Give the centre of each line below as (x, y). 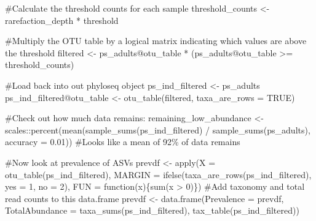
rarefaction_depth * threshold (62, 20)
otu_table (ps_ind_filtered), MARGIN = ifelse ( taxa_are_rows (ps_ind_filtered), (158, 174)
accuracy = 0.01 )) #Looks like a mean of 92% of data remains (123, 142)
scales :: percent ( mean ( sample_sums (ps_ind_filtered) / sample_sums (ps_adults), (158, 129)
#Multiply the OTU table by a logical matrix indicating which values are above (156, 41)
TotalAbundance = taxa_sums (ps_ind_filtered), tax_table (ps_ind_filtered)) (152, 210)
